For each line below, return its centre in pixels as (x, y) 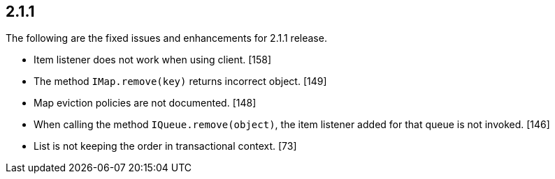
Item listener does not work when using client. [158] (153, 60)
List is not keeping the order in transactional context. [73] (165, 146)
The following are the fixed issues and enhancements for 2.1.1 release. (166, 38)
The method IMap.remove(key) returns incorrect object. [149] (180, 81)
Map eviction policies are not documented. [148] (145, 103)
